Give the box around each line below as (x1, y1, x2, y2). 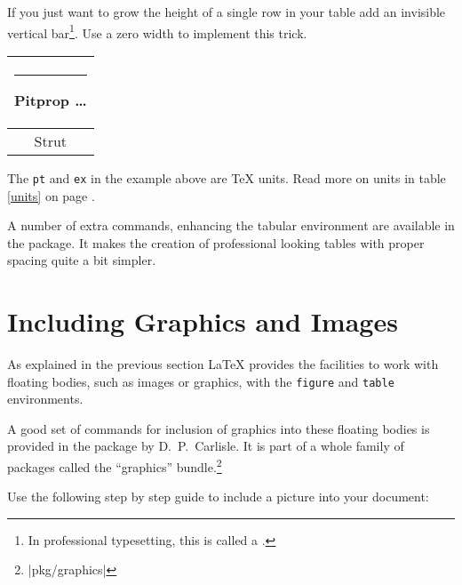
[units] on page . (7, 186, 95, 204)
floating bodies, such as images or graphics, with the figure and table (7, 372, 394, 390)
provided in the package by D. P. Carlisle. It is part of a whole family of (7, 437, 404, 455)
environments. (7, 389, 84, 408)
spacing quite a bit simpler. (7, 251, 156, 269)
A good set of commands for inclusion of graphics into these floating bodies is (7, 419, 430, 437)
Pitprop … (14, 89, 87, 110)
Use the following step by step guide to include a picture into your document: (7, 487, 429, 506)
